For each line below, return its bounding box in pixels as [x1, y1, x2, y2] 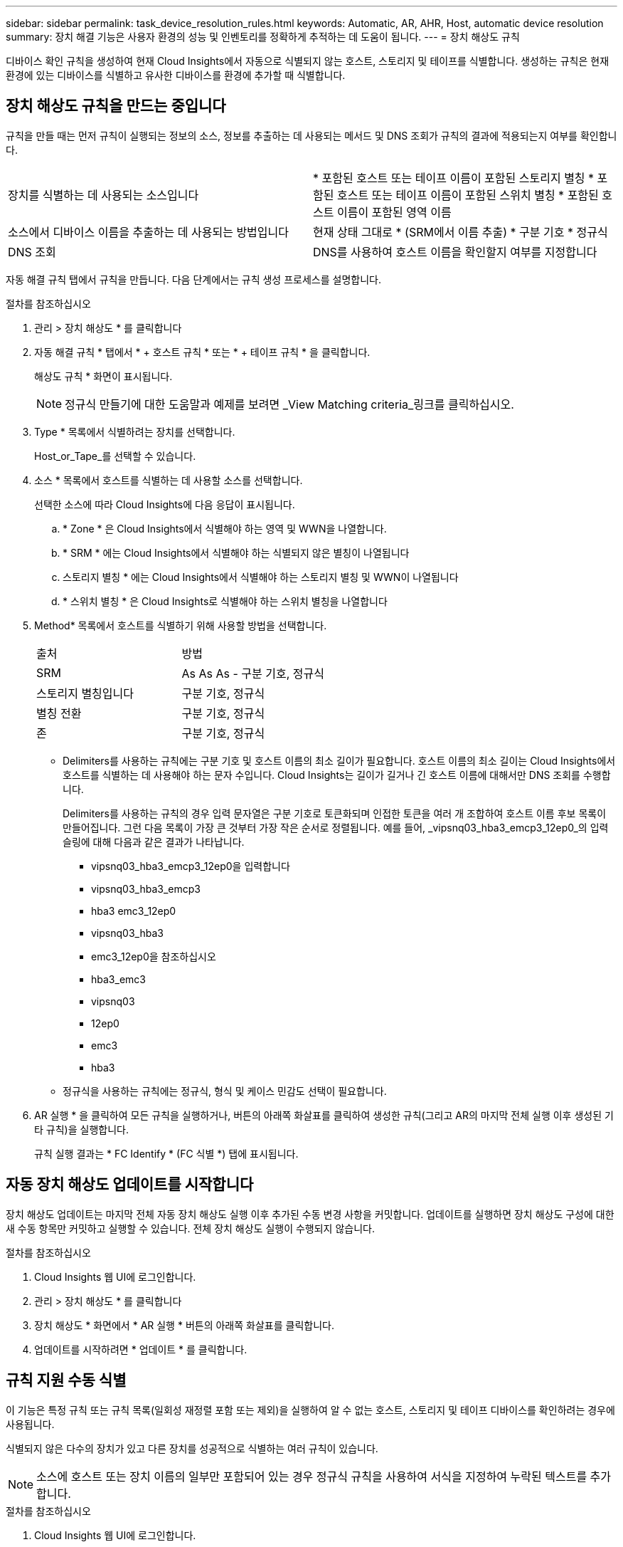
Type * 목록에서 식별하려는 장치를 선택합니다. [34, 425, 235, 438]
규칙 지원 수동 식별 [6, 1371, 127, 1390]
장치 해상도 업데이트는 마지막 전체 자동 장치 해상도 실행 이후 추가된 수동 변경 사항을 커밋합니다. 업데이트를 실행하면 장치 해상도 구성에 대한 [6, 1207, 614, 1220]
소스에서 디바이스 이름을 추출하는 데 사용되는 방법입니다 [8, 224, 289, 239]
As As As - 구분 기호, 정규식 [181, 666, 324, 681]
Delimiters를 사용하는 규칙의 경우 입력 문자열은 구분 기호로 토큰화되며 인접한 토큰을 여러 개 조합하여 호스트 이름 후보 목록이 [63, 807, 607, 819]
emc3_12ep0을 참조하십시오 [91, 950, 216, 963]
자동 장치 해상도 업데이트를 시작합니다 [6, 1175, 254, 1194]
